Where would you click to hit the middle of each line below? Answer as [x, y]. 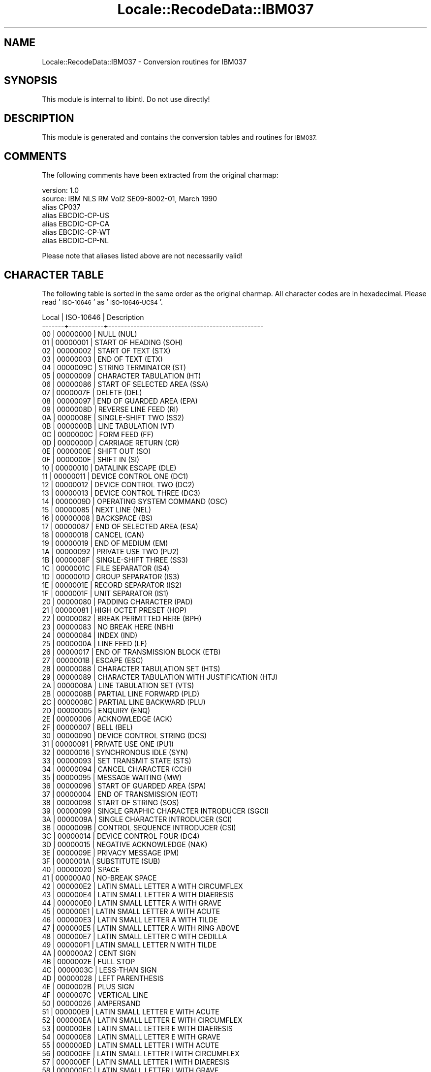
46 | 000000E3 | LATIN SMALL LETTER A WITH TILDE [130, 919]
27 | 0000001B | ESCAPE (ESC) [92, 660]
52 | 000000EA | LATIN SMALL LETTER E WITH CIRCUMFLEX [142, 1020]
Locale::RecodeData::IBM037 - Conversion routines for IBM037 [144, 62]
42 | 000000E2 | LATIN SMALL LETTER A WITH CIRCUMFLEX [142, 886]
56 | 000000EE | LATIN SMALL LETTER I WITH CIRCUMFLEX [141, 1053]
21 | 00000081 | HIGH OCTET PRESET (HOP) [114, 610]
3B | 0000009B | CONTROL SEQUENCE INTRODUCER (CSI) [139, 827]
